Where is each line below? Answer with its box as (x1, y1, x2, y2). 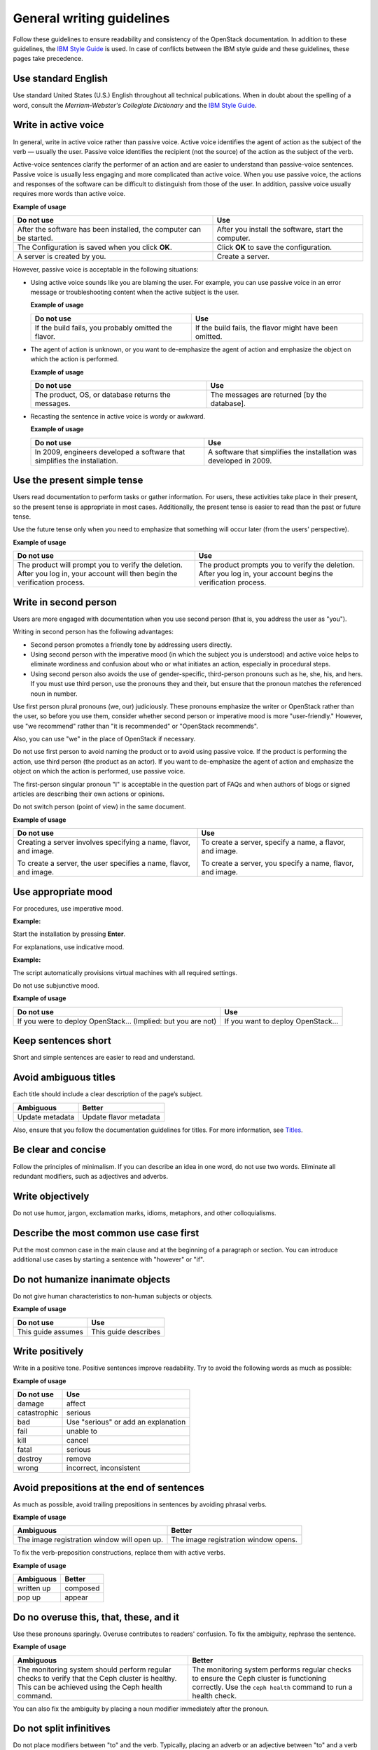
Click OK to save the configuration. (216, 242, 332, 252)
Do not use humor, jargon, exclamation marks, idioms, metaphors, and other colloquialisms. (13, 1208, 276, 1217)
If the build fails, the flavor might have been (195, 323, 339, 332)
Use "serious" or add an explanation (66, 1417, 186, 1427)
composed (64, 1583, 100, 1593)
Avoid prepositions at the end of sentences (13, 1481, 204, 1494)
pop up (17, 1592, 41, 1602)
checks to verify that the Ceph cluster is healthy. (17, 1673, 177, 1683)
